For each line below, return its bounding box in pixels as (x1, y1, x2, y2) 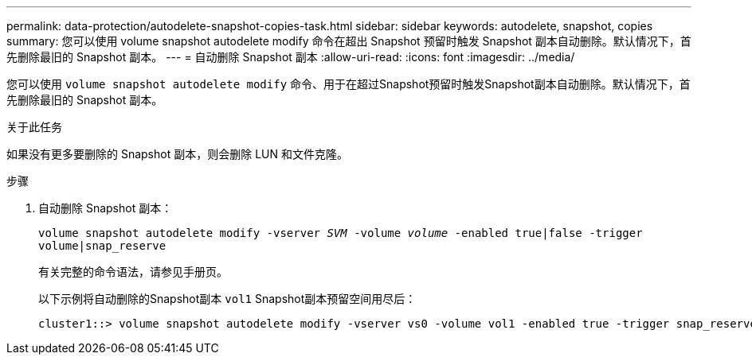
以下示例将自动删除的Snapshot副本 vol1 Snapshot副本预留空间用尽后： (38, 292, 417, 305)
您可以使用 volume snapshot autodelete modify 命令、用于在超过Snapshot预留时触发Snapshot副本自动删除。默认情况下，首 (6, 77, 691, 91)
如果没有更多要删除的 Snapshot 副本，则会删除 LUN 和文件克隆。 (6, 147, 348, 161)
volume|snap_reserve (38, 239, 166, 252)
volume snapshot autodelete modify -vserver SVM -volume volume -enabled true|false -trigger (38, 227, 643, 239)
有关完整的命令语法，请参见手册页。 (38, 265, 228, 278)
